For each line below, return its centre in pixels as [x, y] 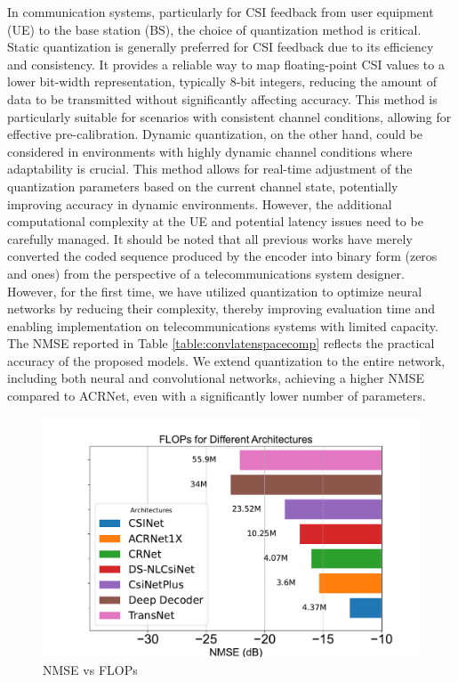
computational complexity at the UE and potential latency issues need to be [215, 221]
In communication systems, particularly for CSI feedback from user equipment [221, 12]
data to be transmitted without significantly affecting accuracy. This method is [222, 98]
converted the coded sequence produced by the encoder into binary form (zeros [222, 256]
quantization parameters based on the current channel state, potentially [203, 186]
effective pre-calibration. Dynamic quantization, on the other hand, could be [215, 134]
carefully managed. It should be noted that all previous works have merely [210, 238]
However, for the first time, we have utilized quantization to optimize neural [215, 291]
